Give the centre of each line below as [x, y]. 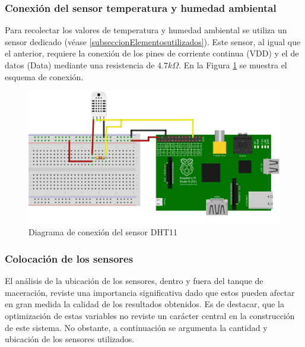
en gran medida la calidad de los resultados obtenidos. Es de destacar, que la [144, 304]
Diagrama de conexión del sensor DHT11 [103, 232]
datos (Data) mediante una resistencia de [80, 65]
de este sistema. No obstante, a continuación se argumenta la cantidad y [136, 327]
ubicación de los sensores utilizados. [70, 339]
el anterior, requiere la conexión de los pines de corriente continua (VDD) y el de [152, 53]
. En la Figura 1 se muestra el [233, 65]
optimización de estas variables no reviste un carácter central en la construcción [150, 315]
